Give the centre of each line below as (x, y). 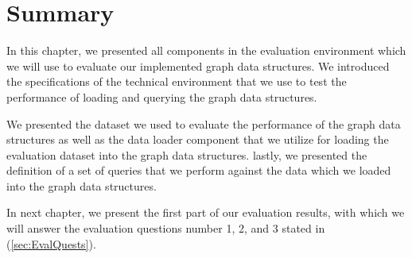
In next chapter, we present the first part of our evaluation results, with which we (206, 212)
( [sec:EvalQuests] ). (51, 243)
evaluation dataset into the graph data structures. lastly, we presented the (187, 154)
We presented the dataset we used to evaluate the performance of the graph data (204, 123)
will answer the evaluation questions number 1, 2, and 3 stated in (166, 228)
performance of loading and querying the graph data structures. (162, 96)
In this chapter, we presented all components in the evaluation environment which (206, 50)
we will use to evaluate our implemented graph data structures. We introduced (198, 65)
